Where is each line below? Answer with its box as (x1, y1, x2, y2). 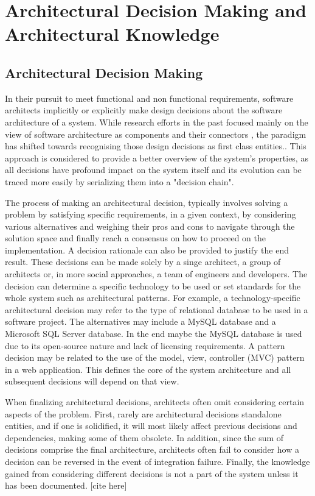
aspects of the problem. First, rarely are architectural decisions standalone (5, 407, 282, 420)
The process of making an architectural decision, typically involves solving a (5, 196, 288, 208)
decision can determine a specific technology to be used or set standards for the (5, 279, 301, 292)
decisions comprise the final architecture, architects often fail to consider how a (5, 443, 299, 456)
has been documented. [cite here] (5, 479, 127, 492)
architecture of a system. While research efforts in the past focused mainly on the (5, 115, 308, 128)
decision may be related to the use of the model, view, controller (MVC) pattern (5, 351, 305, 364)
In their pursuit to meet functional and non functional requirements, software (5, 91, 294, 104)
